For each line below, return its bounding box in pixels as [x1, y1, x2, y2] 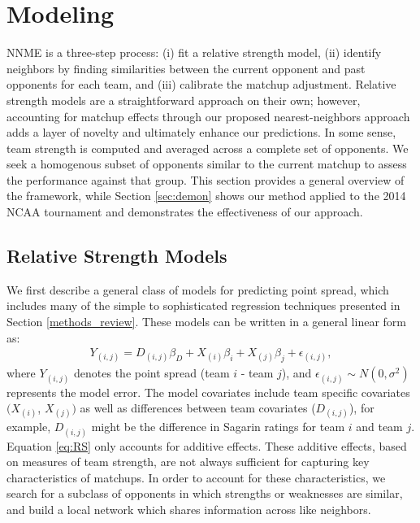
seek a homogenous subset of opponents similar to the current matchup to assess [6, 155, 407, 172]
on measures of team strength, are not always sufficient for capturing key [6, 453, 370, 470]
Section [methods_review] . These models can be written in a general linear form [6, 313, 406, 330]
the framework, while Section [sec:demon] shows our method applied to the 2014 [6, 187, 406, 204]
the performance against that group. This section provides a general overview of [6, 171, 405, 188]
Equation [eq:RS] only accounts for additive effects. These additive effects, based [6, 437, 407, 454]
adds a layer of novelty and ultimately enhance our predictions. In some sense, [6, 124, 396, 141]
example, [6, 418, 51, 435]
